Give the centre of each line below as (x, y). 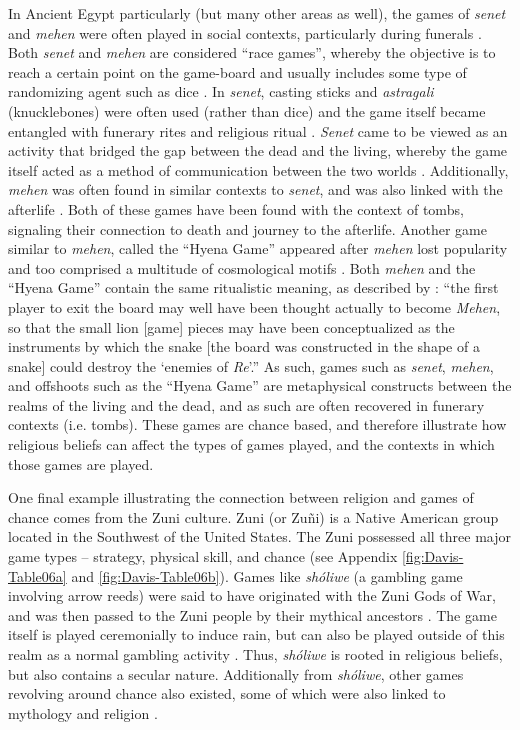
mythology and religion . (83, 712)
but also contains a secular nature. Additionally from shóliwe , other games (236, 673)
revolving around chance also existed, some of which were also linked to (227, 693)
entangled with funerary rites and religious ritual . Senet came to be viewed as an (258, 130)
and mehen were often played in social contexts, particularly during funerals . (245, 32)
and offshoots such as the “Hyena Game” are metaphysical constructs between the (260, 385)
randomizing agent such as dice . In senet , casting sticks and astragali (221, 91)
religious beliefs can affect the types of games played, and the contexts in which (251, 444)
